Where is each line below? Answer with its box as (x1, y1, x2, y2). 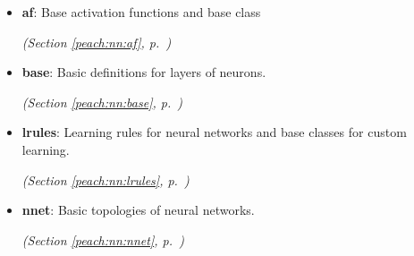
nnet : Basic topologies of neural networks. (21, 201, 255, 219)
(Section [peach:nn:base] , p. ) (21, 92, 183, 111)
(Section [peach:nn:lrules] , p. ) (21, 170, 190, 189)
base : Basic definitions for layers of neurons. (21, 63, 266, 81)
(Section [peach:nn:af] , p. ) (21, 32, 172, 51)
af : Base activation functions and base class (21, 3, 261, 21)
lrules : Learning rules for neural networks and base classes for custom (21, 123, 407, 141)
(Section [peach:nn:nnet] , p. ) (21, 230, 184, 249)
